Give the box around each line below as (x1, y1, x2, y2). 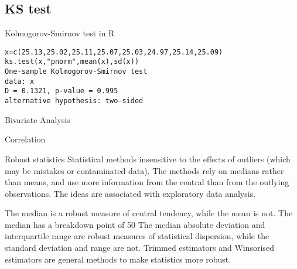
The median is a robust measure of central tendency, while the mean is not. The (5, 207, 293, 219)
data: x (5, 77, 35, 86)
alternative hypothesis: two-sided (5, 97, 144, 105)
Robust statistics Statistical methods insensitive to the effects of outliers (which (5, 152, 291, 165)
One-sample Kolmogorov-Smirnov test (5, 67, 148, 76)
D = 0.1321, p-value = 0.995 (5, 87, 118, 96)
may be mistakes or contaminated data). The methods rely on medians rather (5, 164, 284, 176)
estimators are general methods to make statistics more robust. (5, 253, 231, 265)
